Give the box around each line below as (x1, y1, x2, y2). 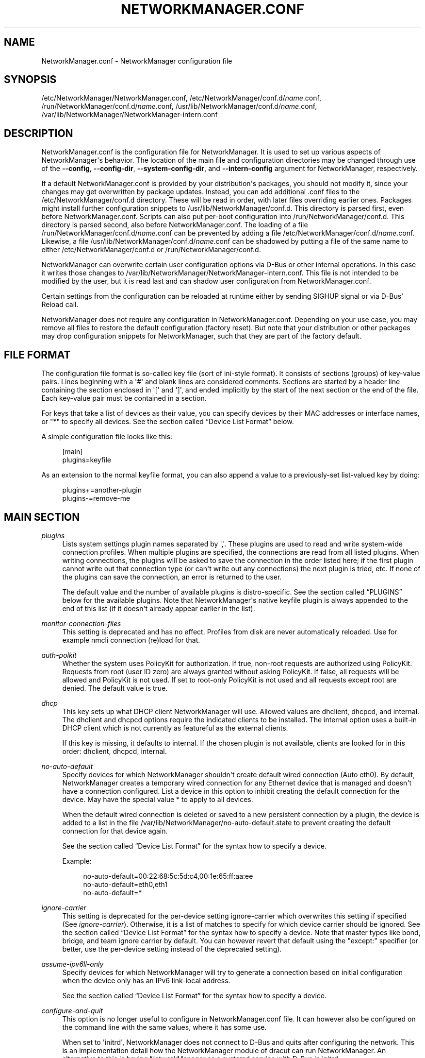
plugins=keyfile (62, 456, 111, 464)
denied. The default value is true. (62, 683, 168, 692)
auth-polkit (41, 650, 77, 659)
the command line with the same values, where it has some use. (62, 1023, 267, 1031)
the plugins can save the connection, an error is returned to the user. (62, 572, 282, 581)
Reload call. (41, 300, 79, 309)
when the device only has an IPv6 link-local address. (62, 976, 230, 985)
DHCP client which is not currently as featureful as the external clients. (62, 723, 288, 732)
